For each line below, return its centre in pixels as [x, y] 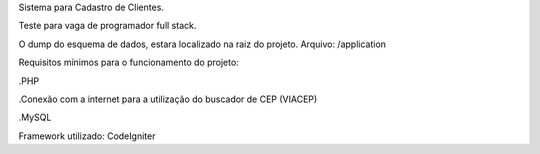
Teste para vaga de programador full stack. [107, 26]
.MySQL [35, 117]
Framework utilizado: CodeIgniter [87, 136]
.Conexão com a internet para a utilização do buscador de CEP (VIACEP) [168, 99]
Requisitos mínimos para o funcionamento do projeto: [128, 62]
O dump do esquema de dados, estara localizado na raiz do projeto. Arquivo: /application [202, 44]
